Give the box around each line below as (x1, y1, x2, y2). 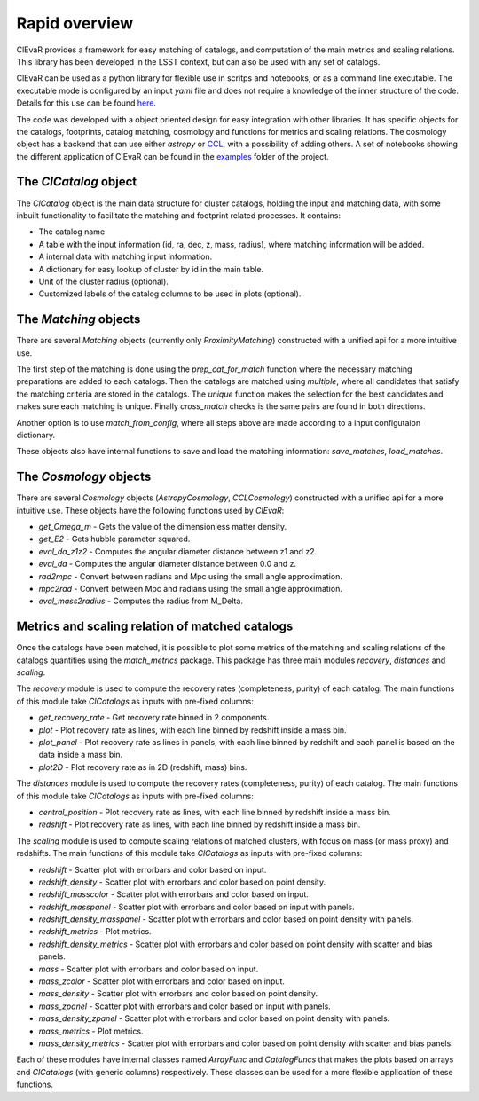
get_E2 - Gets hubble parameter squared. (38, 533, 191, 545)
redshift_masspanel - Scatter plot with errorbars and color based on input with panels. (38, 901, 355, 912)
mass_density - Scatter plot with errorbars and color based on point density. (38, 988, 318, 999)
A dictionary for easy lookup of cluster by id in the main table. (38, 263, 264, 274)
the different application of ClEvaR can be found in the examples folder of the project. (16, 151, 329, 161)
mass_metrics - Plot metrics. (38, 1026, 144, 1036)
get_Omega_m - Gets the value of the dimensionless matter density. (38, 522, 287, 532)
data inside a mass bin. (38, 750, 123, 760)
